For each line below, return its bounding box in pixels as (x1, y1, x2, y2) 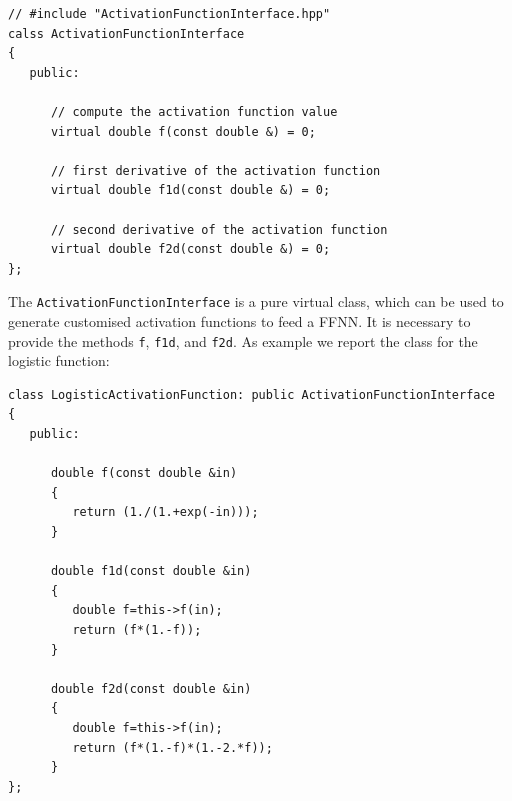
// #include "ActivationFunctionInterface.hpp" (8, 7, 331, 21)
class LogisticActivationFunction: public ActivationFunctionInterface (8, 387, 495, 402)
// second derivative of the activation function (50, 222, 388, 237)
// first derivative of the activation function (50, 163, 381, 178)
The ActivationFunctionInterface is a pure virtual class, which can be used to (8, 291, 504, 312)
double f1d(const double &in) (50, 564, 252, 579)
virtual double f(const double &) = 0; (50, 124, 316, 139)
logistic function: (8, 350, 110, 371)
